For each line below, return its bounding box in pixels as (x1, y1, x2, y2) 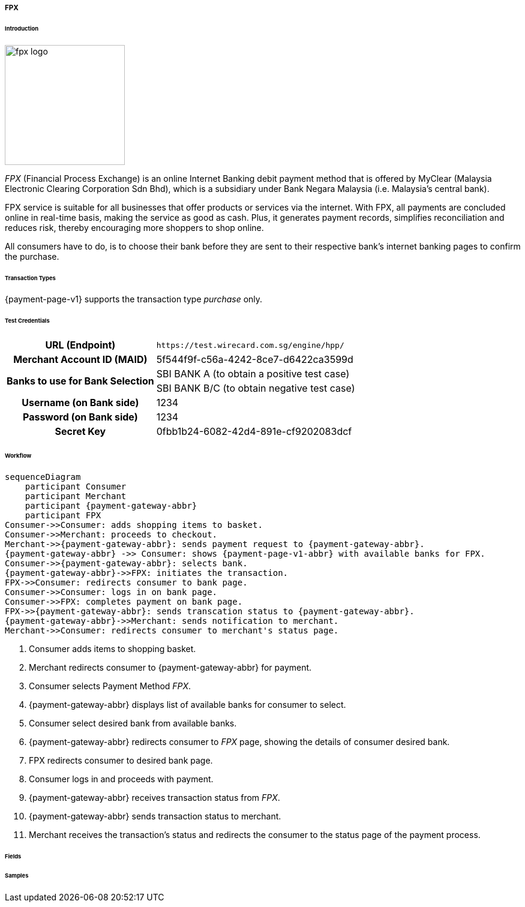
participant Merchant (25, 491, 127, 501)
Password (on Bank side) (22, 411, 138, 424)
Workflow (5, 452, 32, 459)
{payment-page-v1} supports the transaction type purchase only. (5, 294, 263, 305)
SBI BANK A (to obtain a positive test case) (156, 368, 350, 380)
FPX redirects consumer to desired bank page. (29, 755, 213, 765)
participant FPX (25, 510, 101, 520)
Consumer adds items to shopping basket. (29, 643, 196, 654)
